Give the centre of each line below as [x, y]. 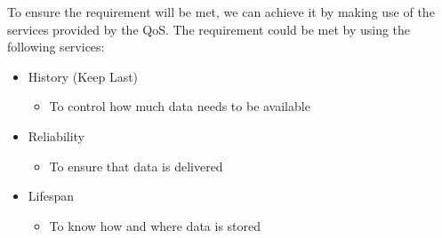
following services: [56, 47]
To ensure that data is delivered [136, 166]
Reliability [56, 135]
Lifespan [51, 196]
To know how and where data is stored [155, 225]
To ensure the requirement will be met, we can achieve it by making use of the [221, 12]
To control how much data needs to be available [180, 106]
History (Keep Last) [83, 76]
